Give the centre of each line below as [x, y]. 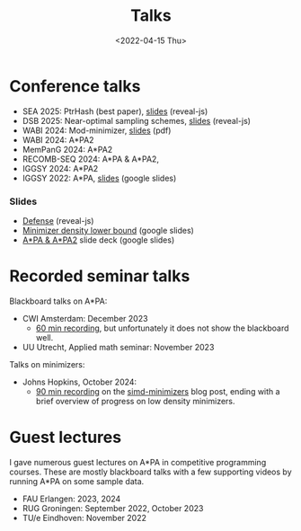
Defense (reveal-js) [58, 220]
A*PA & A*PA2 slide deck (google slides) [98, 240]
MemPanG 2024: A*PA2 [67, 149]
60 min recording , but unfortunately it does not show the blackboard [162, 328]
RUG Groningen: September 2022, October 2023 [113, 508]
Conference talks [75, 86]
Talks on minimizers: [47, 364]
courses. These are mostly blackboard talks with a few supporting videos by [150, 472]
